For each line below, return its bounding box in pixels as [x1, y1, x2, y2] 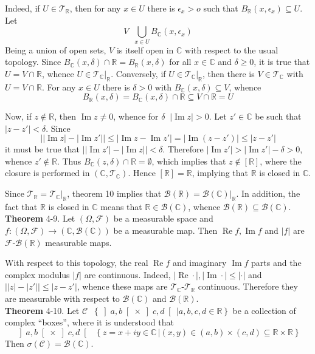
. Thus [57, 154, 81, 167]
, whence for [113, 110, 159, 123]
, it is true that [254, 55, 310, 68]
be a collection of [232, 304, 296, 316]
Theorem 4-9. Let [5, 212, 75, 225]
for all [169, 55, 192, 68]
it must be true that [5, 143, 80, 155]
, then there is [202, 67, 255, 80]
